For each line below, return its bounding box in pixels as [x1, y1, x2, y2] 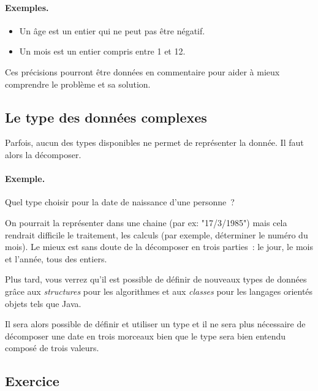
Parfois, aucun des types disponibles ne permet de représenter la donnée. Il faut [5, 136, 304, 149]
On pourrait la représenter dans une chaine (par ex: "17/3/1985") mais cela [5, 216, 287, 229]
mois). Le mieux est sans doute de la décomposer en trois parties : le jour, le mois [5, 240, 313, 253]
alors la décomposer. [5, 148, 81, 161]
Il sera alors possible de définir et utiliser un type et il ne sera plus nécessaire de [5, 317, 306, 330]
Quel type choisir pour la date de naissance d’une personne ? [5, 195, 235, 208]
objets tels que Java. [5, 297, 81, 309]
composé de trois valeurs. [5, 341, 99, 354]
